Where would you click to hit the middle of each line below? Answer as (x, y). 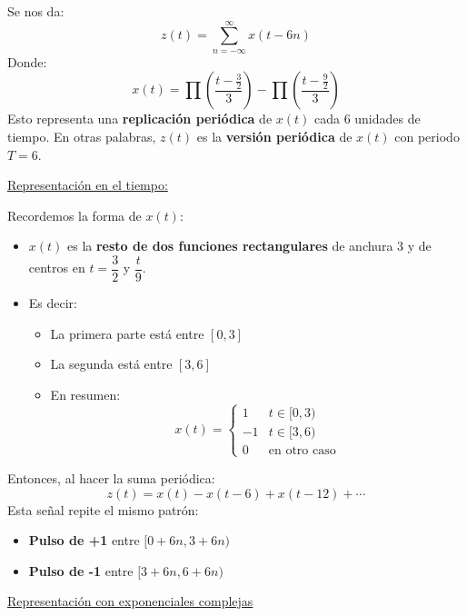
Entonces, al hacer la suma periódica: (111, 477)
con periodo (427, 136)
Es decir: (53, 303)
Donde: (27, 61)
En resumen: (85, 394)
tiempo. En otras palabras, (82, 136)
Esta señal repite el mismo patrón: (103, 509)
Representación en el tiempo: (88, 185)
